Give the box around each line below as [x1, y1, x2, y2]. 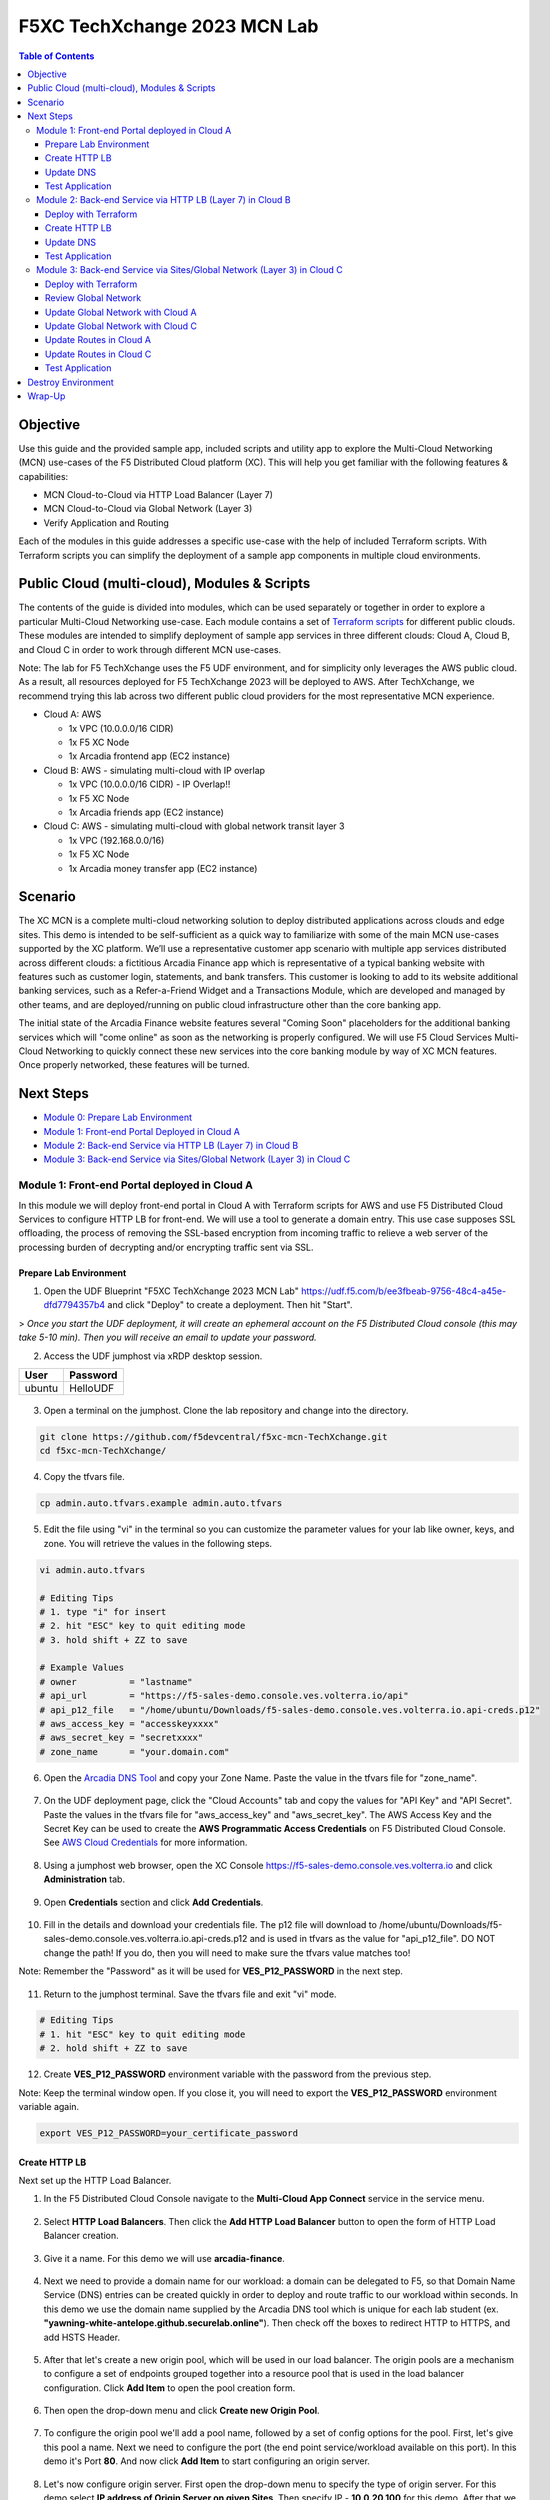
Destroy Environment [27, 376, 114, 388]
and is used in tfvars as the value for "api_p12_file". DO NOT [249, 1933, 496, 1945]
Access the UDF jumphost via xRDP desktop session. [43, 1350, 263, 1362]
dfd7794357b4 [43, 1299, 106, 1311]
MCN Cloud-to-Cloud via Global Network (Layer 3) [43, 503, 253, 515]
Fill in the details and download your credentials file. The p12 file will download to [43, 1918, 377, 1930]
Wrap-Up [27, 390, 66, 402]
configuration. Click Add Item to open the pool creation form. [43, 2381, 296, 2394]
